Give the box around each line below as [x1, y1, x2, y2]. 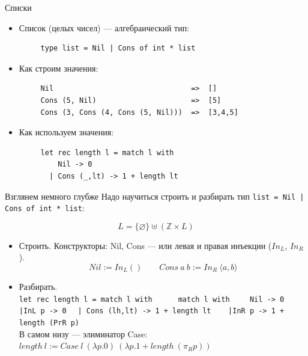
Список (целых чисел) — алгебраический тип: [19, 21, 190, 34]
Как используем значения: [19, 126, 114, 138]
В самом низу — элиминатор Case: [19, 327, 148, 340]
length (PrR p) [19, 318, 80, 327]
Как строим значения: [19, 61, 98, 74]
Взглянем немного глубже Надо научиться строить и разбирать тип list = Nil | [5, 189, 304, 202]
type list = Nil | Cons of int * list [40, 44, 196, 53]
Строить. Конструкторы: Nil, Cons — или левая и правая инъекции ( [19, 239, 272, 251]
